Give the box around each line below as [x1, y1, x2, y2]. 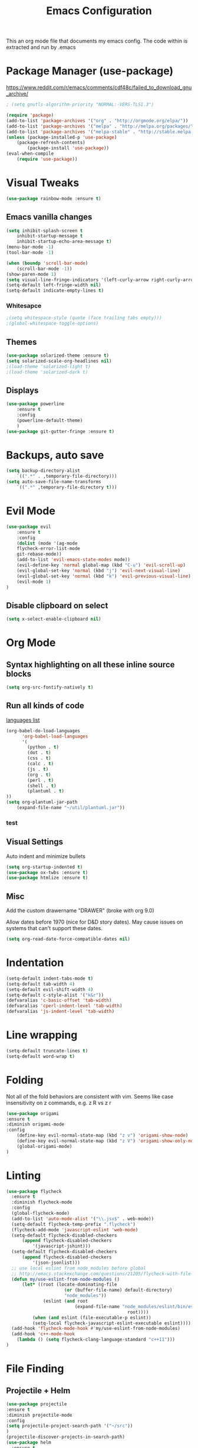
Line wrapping [6, 1029, 78, 1042]
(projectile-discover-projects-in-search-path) [6, 1434, 126, 1440]
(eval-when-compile [6, 151, 54, 157]
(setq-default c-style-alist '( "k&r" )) [6, 992, 104, 998]
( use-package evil [6, 524, 51, 530]
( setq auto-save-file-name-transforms [6, 479, 101, 485]
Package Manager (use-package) [6, 64, 174, 78]
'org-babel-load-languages [21, 733, 88, 739]
